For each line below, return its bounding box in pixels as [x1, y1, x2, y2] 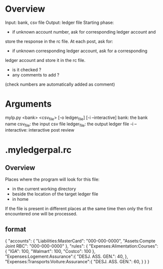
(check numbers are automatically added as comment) [5, 81, 115, 87]
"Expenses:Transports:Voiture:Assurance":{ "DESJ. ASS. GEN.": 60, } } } [5, 259, 150, 265]
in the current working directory [12, 186, 77, 192]
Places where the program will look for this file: [5, 176, 100, 182]
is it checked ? [12, 67, 41, 73]
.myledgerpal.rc [5, 144, 72, 155]
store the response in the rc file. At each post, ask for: [5, 38, 113, 44]
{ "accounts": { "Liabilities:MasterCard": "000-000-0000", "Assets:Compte [5, 238, 156, 244]
